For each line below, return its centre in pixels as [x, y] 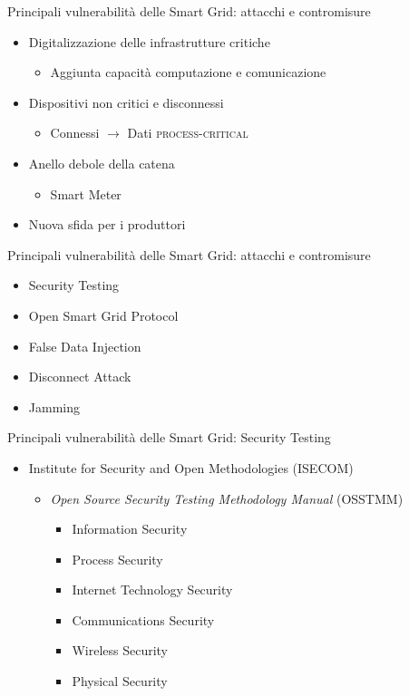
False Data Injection [85, 346]
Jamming [54, 406]
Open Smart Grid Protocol [103, 315]
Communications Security [143, 619]
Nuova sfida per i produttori [107, 224]
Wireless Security [120, 650]
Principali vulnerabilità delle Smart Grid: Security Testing [169, 437]
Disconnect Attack [80, 377]
